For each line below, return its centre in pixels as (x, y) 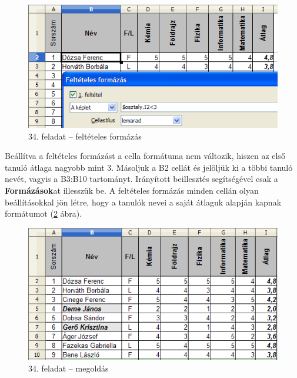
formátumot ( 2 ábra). (44, 213)
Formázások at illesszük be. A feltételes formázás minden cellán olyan (132, 190)
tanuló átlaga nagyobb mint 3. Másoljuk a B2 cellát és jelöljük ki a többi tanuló (149, 167)
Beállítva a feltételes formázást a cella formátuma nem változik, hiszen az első (145, 156)
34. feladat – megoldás (69, 368)
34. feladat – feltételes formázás (85, 136)
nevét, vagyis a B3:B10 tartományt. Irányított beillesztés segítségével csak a (141, 179)
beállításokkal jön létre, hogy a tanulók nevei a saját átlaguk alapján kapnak (143, 202)
